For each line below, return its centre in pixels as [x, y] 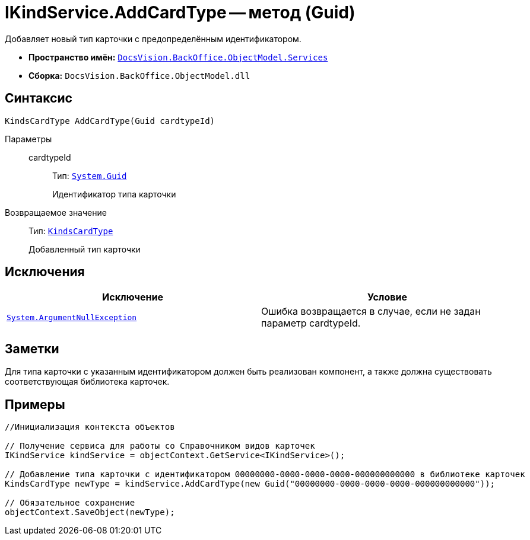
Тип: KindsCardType [71, 231]
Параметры [28, 139]
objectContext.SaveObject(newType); [90, 512]
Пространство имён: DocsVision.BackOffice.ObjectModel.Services [178, 57]
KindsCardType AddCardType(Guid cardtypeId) [110, 121]
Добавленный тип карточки [85, 249]
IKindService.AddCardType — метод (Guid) [180, 12]
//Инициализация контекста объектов [90, 427]
